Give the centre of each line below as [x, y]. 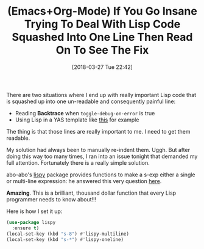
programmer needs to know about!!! [51, 199]
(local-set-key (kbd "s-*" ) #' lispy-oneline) [65, 239]
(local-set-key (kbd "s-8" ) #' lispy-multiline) [68, 234]
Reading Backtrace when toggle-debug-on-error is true [85, 113]
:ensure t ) [26, 228]
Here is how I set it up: [34, 211]
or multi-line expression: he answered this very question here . [84, 181]
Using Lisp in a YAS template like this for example [77, 120]
